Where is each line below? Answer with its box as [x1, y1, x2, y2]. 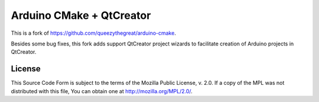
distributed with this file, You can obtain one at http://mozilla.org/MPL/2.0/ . [11, 87, 193, 94]
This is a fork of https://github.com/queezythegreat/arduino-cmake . [11, 29, 177, 37]
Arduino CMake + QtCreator [11, 9, 151, 22]
